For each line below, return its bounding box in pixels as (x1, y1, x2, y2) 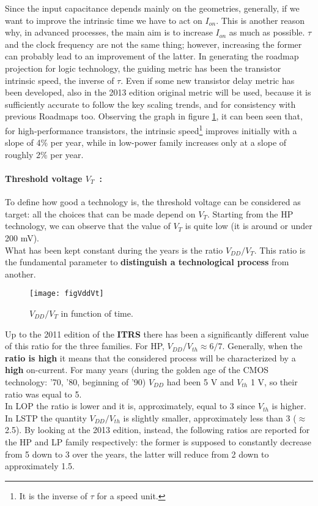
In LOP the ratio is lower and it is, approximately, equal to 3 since (5, 399, 256, 412)
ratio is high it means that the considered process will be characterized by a (5, 351, 296, 364)
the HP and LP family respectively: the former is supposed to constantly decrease (5, 435, 311, 448)
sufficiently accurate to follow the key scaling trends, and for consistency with (5, 97, 296, 110)
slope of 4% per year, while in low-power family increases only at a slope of (5, 136, 287, 149)
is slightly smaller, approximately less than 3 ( (123, 411, 297, 424)
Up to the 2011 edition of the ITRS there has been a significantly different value (5, 327, 309, 340)
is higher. (272, 399, 306, 412)
